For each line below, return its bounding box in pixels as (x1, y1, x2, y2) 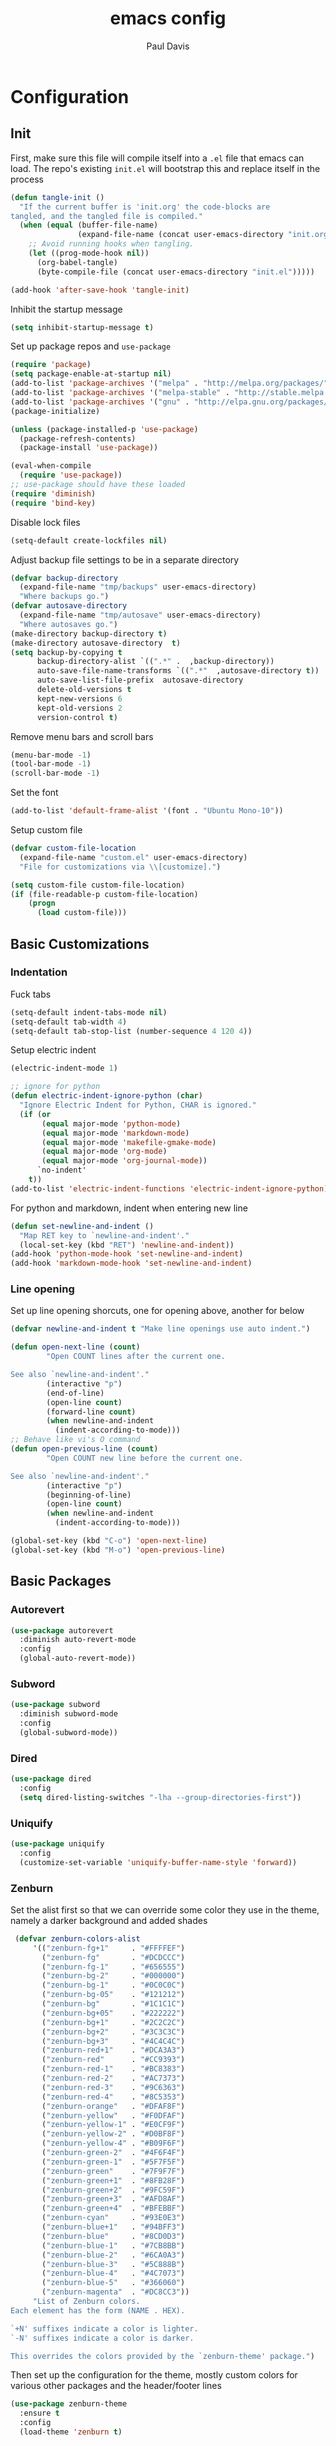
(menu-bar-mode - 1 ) (10, 750, 92, 760)
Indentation (10, 965, 68, 979)
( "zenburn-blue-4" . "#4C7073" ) (41, 2268, 186, 2279)
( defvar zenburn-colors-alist (14, 1933, 141, 1944)
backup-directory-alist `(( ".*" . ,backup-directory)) (36, 657, 275, 667)
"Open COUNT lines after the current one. (46, 1352, 226, 1362)
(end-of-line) (46, 1388, 105, 1398)
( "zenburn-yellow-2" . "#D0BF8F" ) (41, 2129, 186, 2139)
